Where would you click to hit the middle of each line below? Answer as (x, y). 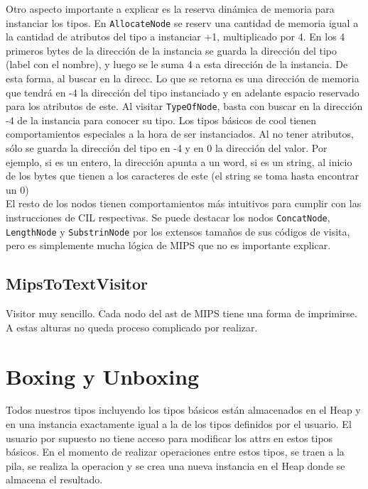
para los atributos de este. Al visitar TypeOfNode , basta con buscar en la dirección (184, 106)
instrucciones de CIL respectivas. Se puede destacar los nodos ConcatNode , (168, 218)
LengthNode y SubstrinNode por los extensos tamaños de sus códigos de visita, (178, 231)
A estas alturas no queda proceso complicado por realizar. (132, 327)
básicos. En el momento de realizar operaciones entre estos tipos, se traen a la (175, 452)
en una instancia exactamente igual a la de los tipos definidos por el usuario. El (179, 424)
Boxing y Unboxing (103, 376)
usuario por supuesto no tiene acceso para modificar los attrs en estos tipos (169, 438)
